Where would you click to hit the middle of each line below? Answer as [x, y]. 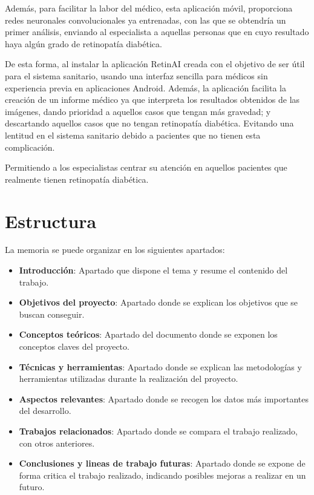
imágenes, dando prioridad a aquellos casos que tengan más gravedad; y [138, 111]
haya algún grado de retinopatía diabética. [83, 43]
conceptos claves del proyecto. [74, 346]
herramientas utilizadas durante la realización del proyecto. [129, 379]
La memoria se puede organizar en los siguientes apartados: [115, 250]
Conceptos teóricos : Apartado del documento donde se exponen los [148, 334]
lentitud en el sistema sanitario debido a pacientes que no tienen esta [133, 135]
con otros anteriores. [57, 443]
